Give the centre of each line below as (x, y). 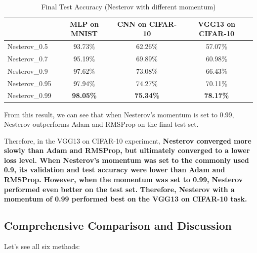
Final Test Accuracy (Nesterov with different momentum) (128, 6)
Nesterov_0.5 (28, 46)
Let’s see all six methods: (42, 246)
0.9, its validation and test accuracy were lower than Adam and (115, 170)
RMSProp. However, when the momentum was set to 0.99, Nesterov (124, 179)
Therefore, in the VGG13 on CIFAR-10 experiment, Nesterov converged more (128, 140)
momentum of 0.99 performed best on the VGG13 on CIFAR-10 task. (126, 199)
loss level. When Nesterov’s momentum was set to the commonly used (127, 160)
